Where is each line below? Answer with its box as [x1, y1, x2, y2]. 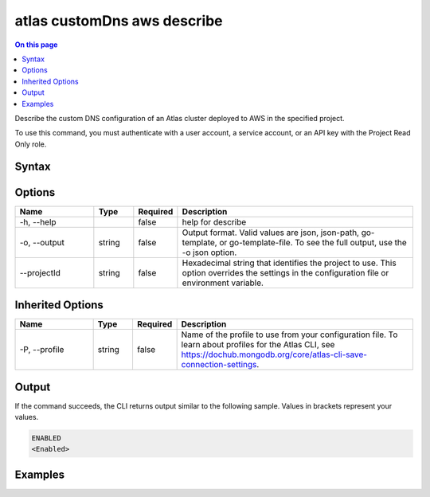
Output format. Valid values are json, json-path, [182, 227, 360, 238]
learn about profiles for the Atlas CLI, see [181, 339, 335, 350]
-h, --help [19, 216, 57, 227]
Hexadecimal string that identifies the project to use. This [182, 257, 397, 268]
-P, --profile [19, 344, 64, 355]
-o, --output [19, 237, 65, 248]
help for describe [182, 216, 247, 227]
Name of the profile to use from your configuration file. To [181, 329, 398, 340]
